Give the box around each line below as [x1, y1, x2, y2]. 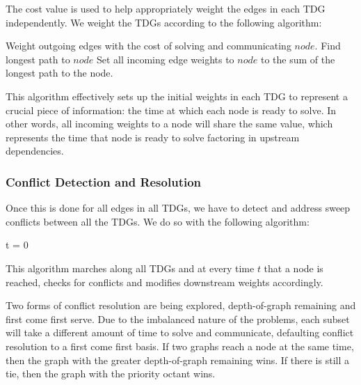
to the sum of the [260, 52, 335, 66]
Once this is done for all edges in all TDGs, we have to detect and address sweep [6, 201, 351, 215]
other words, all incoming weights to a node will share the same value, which [6, 116, 333, 131]
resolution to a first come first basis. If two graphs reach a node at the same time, [6, 338, 354, 353]
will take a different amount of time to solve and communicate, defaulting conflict [6, 325, 354, 340]
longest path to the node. [6, 65, 113, 80]
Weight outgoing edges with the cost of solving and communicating [6, 38, 291, 53]
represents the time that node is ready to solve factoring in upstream [6, 129, 300, 144]
